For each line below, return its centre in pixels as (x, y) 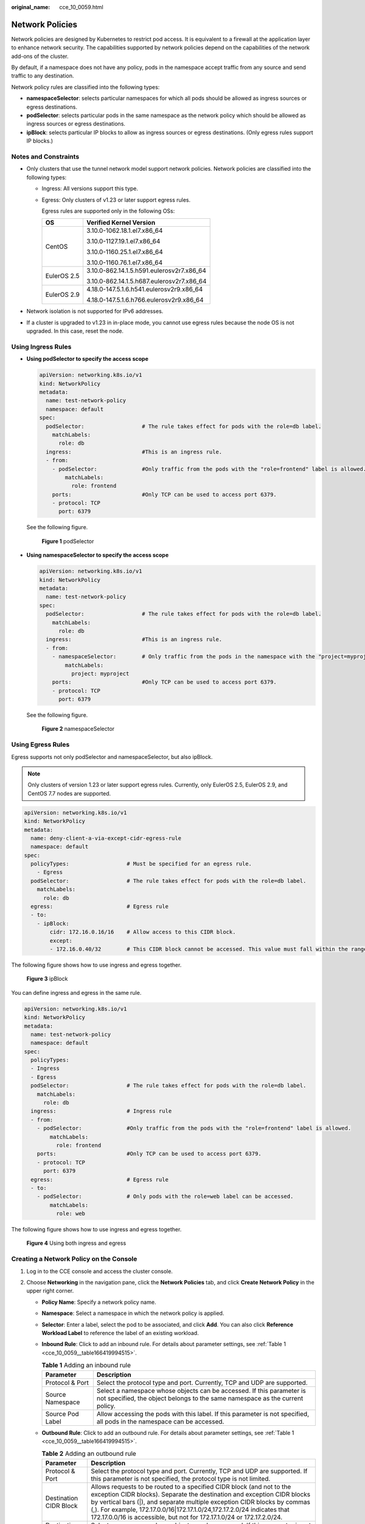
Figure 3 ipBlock (47, 979)
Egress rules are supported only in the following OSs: (108, 211)
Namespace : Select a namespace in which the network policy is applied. (133, 1313)
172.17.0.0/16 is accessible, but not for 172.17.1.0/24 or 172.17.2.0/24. (187, 1517)
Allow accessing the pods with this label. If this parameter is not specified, (203, 1414)
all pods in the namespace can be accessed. (160, 1422)
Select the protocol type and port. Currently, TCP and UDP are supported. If (199, 1471)
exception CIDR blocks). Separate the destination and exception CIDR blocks (201, 1494)
